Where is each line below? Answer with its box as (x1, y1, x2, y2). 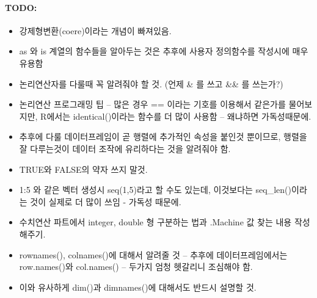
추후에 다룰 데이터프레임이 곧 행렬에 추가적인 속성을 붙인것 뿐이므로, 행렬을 (19, 130, 307, 143)
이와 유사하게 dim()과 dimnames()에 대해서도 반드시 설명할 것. (19, 280, 257, 293)
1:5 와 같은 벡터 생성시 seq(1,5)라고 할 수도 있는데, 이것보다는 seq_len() (19, 183, 291, 196)
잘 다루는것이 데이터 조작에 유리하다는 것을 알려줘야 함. (19, 142, 231, 154)
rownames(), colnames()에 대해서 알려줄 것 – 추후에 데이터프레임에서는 (19, 248, 288, 261)
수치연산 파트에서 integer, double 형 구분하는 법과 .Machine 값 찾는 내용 (19, 216, 292, 228)
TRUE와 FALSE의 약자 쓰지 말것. (19, 162, 148, 175)
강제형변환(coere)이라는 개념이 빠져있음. (19, 24, 172, 37)
